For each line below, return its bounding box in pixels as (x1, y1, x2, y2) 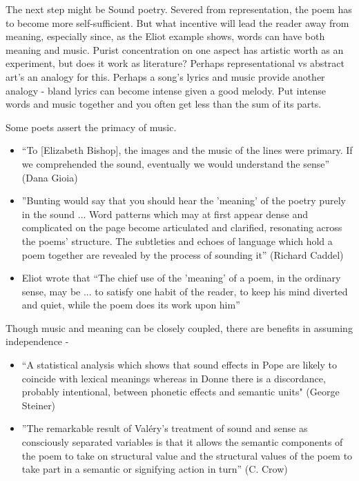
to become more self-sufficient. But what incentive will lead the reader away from (6, 15, 349, 30)
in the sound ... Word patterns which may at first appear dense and (21, 206, 309, 221)
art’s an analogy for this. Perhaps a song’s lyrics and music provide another (6, 69, 325, 84)
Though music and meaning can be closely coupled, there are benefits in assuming (6, 320, 353, 335)
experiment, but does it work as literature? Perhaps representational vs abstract (6, 56, 345, 70)
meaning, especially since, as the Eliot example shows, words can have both (6, 29, 325, 43)
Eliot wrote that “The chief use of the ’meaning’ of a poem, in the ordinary (21, 271, 341, 285)
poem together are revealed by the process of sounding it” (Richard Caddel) (21, 247, 344, 262)
